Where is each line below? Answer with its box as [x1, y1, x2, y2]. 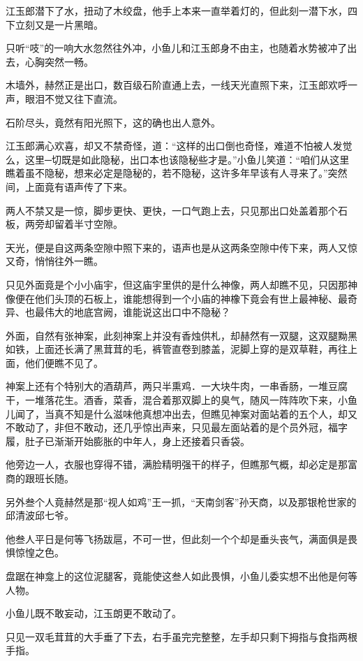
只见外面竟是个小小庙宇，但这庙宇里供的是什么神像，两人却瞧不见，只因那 [6, 277, 348, 291]
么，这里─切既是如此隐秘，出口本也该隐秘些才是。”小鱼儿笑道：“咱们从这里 [6, 152, 350, 166]
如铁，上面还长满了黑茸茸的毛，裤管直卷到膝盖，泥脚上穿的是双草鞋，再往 [6, 342, 348, 356]
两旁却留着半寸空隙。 [24, 217, 123, 231]
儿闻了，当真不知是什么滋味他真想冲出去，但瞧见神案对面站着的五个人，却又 [6, 406, 357, 421]
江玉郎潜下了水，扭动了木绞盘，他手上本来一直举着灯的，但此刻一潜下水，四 [6, 3, 357, 17]
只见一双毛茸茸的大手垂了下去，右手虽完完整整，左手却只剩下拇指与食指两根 [6, 629, 357, 644]
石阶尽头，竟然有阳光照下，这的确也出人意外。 [6, 115, 221, 129]
